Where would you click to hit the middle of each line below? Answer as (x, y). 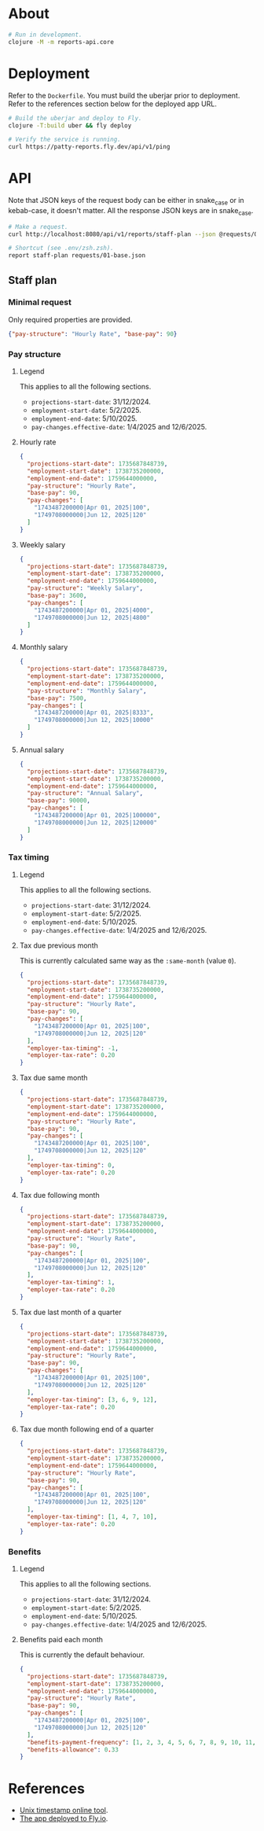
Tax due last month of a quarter (70, 1312)
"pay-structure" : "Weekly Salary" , (85, 588)
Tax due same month (53, 1078)
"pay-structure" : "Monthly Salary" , (87, 691)
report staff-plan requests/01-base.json (77, 256)
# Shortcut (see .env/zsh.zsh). (61, 249)
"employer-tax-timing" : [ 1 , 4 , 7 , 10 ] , (92, 1517)
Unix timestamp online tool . (64, 1811)
